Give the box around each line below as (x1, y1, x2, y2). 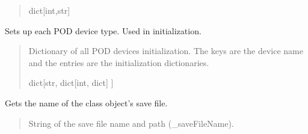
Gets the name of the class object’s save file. (5, 96, 168, 109)
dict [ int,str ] (28, 4, 70, 16)
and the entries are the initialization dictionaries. (28, 56, 209, 69)
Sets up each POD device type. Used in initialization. (5, 24, 202, 37)
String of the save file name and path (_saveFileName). (28, 117, 234, 129)
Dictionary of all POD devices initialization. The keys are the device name (28, 44, 303, 57)
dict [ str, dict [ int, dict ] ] (28, 76, 114, 89)
